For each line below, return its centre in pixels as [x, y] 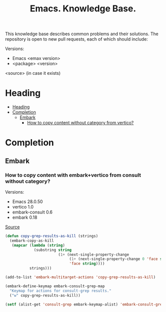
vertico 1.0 [23, 207]
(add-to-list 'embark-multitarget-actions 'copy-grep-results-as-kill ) [80, 277]
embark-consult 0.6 [32, 212]
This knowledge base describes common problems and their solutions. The [82, 34]
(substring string [53, 250]
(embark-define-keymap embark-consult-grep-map [55, 286]
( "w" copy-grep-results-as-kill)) [45, 295]
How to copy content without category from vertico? [81, 123]
